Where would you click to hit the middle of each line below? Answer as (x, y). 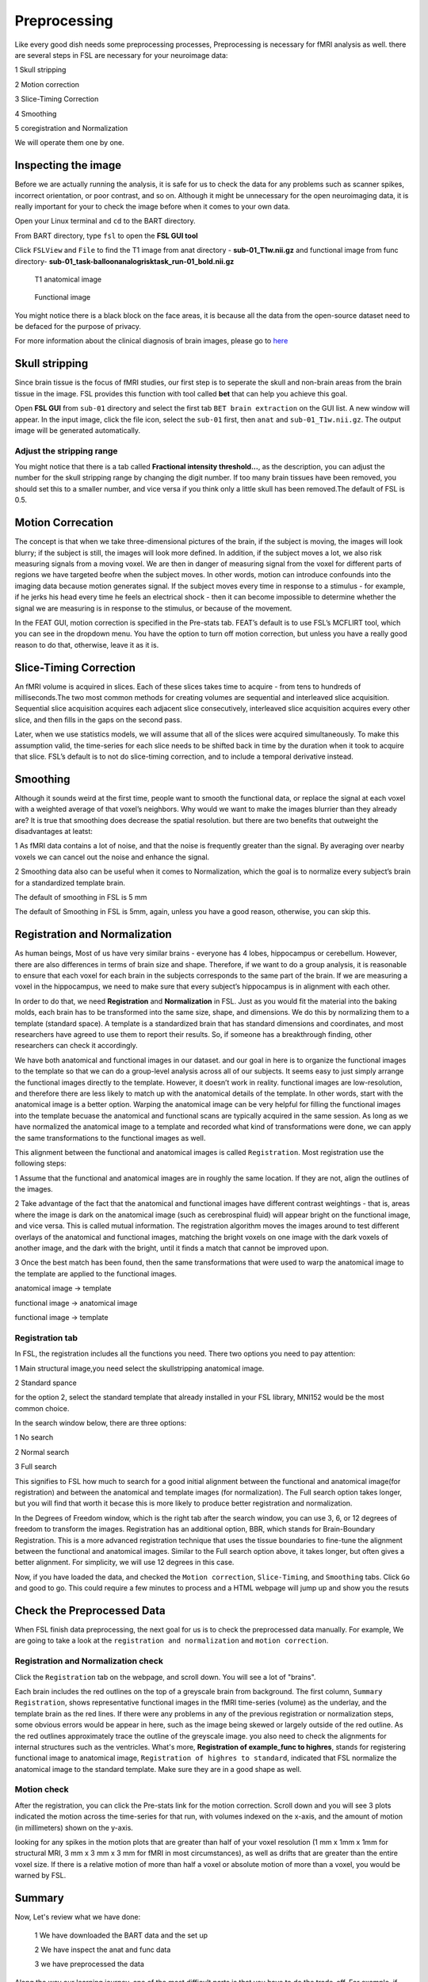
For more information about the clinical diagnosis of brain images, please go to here (151, 341)
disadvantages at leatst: (53, 832)
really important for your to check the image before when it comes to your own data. (153, 206)
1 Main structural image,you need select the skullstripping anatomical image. (139, 1368)
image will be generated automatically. (78, 430)
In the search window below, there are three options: (100, 1423)
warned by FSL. (40, 1876)
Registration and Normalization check (89, 1661)
